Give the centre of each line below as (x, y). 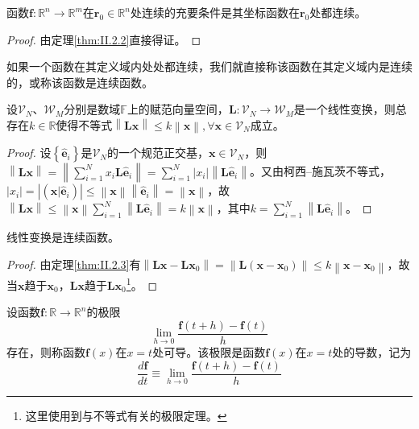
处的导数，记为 (372, 352)
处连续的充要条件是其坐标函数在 (215, 12)
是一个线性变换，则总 (350, 109)
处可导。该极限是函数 (209, 352)
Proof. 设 (29, 153)
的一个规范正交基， (158, 153)
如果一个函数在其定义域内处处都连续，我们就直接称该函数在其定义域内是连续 (209, 66)
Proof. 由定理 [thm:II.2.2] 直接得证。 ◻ (104, 39)
